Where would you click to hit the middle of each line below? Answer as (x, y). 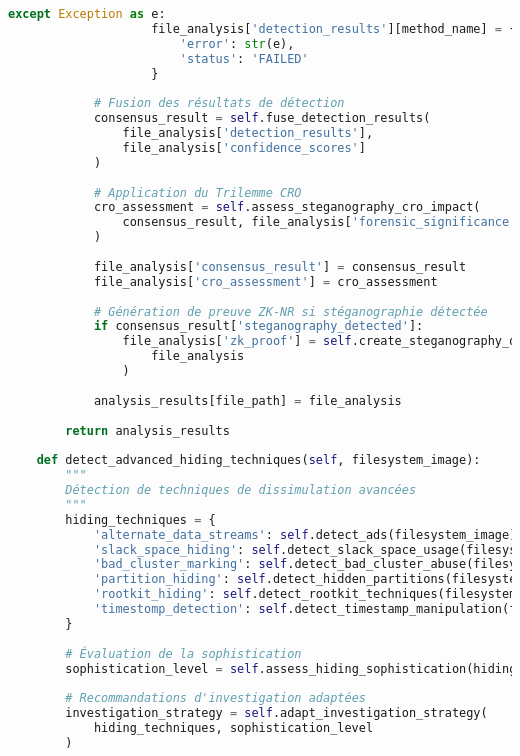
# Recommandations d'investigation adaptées (215, 698)
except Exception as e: (87, 14)
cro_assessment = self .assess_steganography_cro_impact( (287, 207)
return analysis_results (147, 430)
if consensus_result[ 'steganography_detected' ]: (258, 326)
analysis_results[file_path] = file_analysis (247, 400)
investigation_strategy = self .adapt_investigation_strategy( (276, 713)
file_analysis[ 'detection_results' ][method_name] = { (334, 28)
